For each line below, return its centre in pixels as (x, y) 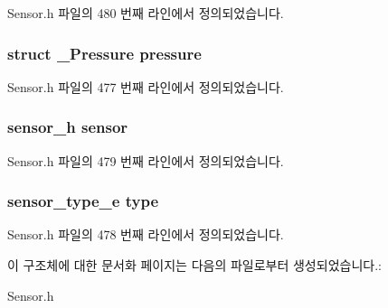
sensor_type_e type (83, 201)
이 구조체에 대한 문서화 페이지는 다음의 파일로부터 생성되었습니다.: (194, 265)
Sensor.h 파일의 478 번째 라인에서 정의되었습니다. (146, 234)
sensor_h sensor (68, 127)
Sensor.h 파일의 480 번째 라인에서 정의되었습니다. (146, 13)
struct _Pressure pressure (104, 53)
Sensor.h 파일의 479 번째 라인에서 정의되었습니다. (146, 160)
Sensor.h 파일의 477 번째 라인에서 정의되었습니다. (146, 86)
